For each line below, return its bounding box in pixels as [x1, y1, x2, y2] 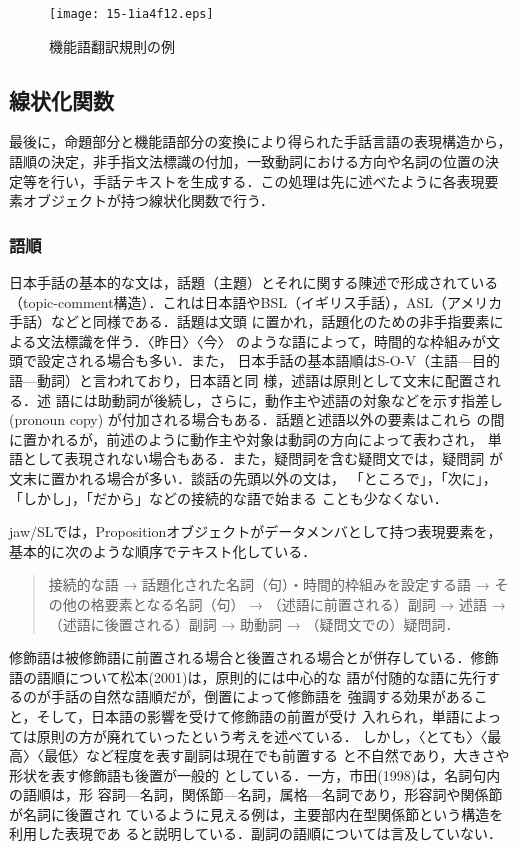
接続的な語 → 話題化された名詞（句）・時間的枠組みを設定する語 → [48, 574, 490, 595]
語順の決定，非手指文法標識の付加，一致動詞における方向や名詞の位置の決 [9, 151, 499, 172]
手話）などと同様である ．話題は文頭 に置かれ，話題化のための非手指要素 [9, 311, 490, 332]
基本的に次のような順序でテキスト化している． [9, 540, 317, 561]
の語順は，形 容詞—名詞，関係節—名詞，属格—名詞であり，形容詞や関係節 [9, 784, 503, 805]
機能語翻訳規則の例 [49, 35, 175, 56]
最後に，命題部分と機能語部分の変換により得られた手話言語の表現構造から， [9, 131, 512, 152]
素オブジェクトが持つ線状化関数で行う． [9, 190, 274, 211]
